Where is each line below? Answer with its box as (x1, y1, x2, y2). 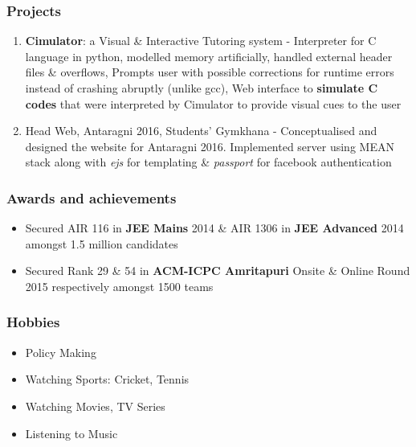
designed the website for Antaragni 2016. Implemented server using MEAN (25, 137, 394, 154)
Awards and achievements (6, 187, 177, 207)
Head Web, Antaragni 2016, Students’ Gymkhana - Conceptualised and (25, 122, 377, 139)
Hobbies (6, 312, 60, 332)
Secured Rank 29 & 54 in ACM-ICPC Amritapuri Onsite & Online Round (25, 262, 410, 279)
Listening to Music (25, 424, 118, 441)
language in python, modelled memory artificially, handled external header (25, 47, 393, 64)
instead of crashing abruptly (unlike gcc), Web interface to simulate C (25, 80, 378, 96)
